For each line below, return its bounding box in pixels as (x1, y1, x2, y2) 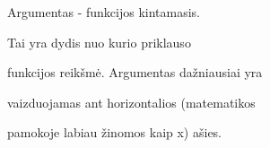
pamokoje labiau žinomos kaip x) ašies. (7, 123, 222, 142)
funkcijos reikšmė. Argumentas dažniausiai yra (7, 63, 263, 82)
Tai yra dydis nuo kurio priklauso (7, 32, 191, 51)
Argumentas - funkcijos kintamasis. (7, 3, 201, 21)
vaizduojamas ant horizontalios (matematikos (7, 92, 256, 111)
